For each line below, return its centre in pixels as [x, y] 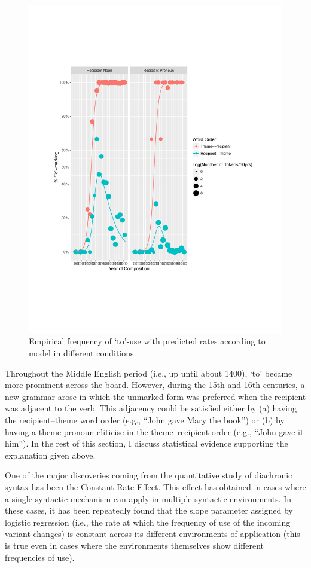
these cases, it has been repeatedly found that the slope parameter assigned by [149, 510]
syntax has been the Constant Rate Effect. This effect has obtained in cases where [155, 487]
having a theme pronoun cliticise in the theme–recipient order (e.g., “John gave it [154, 431]
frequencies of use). [40, 557]
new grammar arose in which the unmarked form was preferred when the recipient [155, 396]
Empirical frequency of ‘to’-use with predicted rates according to [147, 341]
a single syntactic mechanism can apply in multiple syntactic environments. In [148, 498]
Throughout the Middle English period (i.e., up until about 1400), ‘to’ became [149, 373]
